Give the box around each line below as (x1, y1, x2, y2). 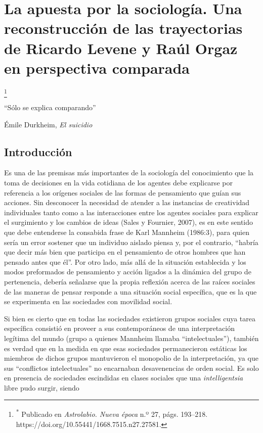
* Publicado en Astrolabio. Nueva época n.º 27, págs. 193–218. (16, 407, 208, 419)
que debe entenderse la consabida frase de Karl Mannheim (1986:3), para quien (4, 226, 249, 237)
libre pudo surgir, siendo (4, 382, 79, 393)
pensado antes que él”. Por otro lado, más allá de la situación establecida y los (4, 256, 246, 267)
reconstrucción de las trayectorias (4, 18, 243, 38)
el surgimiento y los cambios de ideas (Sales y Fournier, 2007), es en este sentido (4, 217, 253, 227)
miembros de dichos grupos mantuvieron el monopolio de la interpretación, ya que (4, 353, 258, 363)
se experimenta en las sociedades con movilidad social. (4, 296, 172, 307)
